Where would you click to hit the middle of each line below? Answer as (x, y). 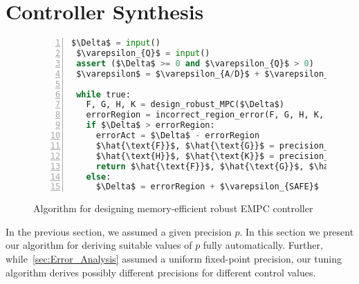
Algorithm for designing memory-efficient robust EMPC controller (173, 208)
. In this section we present (297, 231)
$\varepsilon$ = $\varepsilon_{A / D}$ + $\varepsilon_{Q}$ (212, 74)
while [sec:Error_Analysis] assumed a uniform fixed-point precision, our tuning (174, 259)
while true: (103, 94)
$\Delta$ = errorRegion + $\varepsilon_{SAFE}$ (207, 187)
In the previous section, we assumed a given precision (119, 231)
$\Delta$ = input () (116, 43)
